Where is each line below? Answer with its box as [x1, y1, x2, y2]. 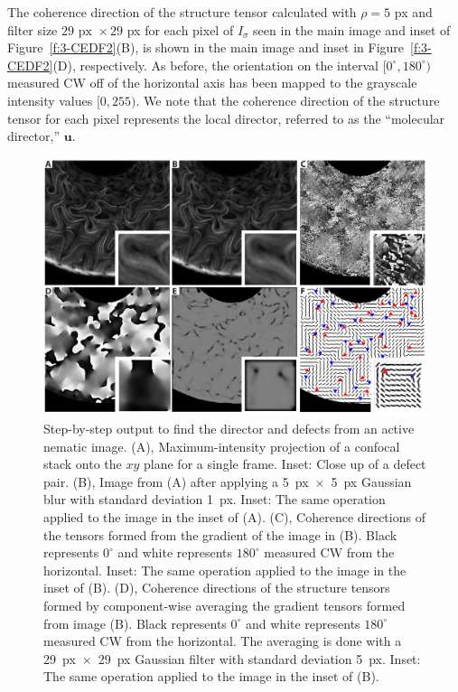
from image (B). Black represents [43, 613, 227, 632]
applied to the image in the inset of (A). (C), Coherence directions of [43, 508, 425, 527]
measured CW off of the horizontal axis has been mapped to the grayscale [7, 73, 417, 92]
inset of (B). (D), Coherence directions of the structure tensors [43, 578, 390, 597]
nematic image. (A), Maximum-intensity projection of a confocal [43, 436, 400, 455]
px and [394, 3, 433, 21]
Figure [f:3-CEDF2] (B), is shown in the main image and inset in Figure [7, 38, 405, 57]
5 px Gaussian [331, 472, 412, 491]
